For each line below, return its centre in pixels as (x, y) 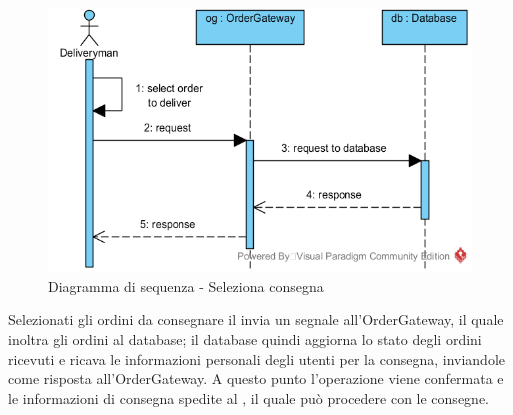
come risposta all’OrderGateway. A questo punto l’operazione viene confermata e (256, 378)
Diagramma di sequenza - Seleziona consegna (186, 285)
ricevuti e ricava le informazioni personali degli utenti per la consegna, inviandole (256, 358)
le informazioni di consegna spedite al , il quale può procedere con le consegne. (248, 397)
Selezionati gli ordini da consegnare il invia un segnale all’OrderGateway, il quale (256, 319)
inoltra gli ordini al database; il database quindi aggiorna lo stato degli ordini (245, 339)
